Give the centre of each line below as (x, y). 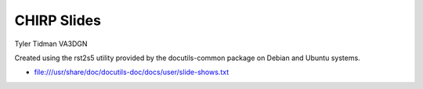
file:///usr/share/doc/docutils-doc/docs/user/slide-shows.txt (132, 72)
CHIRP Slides (58, 20)
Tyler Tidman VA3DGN (51, 44)
